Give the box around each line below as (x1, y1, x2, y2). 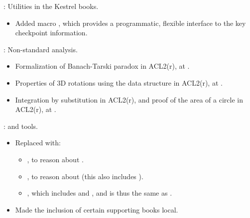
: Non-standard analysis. (3, 44, 78, 54)
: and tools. (3, 120, 38, 131)
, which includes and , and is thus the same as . (27, 188, 172, 198)
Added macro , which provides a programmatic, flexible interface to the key (15, 17, 246, 28)
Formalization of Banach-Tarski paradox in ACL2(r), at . (15, 61, 190, 71)
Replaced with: (15, 137, 61, 148)
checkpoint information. (15, 27, 88, 38)
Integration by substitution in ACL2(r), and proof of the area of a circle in (15, 94, 243, 105)
